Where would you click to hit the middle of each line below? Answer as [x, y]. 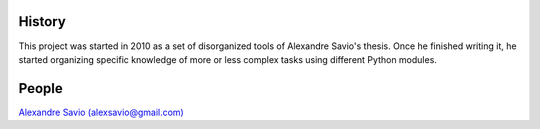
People [41, 88]
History [42, 21]
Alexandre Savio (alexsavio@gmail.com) [101, 112]
